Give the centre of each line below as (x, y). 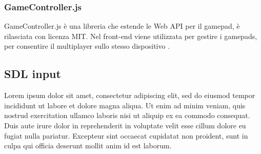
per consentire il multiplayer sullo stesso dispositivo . (87, 46)
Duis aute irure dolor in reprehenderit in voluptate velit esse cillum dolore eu (125, 125)
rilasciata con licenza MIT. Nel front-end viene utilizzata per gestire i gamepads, (131, 36)
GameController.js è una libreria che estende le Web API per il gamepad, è (122, 26)
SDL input (33, 74)
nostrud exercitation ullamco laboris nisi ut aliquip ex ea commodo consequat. (127, 115)
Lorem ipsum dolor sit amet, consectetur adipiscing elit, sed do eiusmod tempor (130, 95)
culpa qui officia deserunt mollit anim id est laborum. (88, 146)
